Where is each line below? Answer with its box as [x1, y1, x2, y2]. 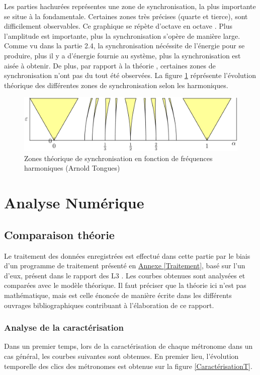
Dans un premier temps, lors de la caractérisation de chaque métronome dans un [4, 341, 253, 351]
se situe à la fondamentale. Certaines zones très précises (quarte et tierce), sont [4, 11, 248, 21]
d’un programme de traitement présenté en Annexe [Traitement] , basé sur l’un [4, 260, 245, 271]
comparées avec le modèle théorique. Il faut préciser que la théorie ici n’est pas [4, 280, 246, 290]
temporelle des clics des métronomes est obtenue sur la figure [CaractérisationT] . [4, 360, 252, 371]
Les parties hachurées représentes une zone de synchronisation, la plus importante [4, 1, 256, 11]
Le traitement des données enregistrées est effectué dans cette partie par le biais [4, 250, 250, 261]
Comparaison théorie [4, 227, 115, 242]
